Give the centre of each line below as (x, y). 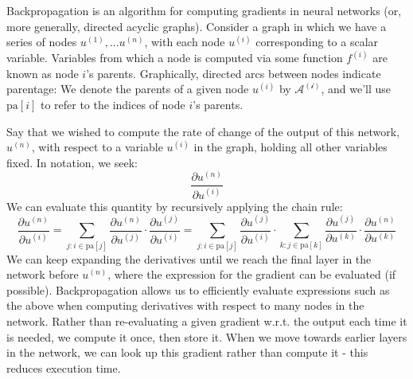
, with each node (185, 42)
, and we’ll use (356, 89)
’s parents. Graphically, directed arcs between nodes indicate (234, 73)
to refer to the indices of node (113, 104)
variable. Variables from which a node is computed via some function (175, 58)
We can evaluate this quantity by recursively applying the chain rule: (175, 206)
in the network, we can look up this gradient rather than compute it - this (187, 352)
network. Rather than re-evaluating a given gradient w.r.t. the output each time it (207, 321)
